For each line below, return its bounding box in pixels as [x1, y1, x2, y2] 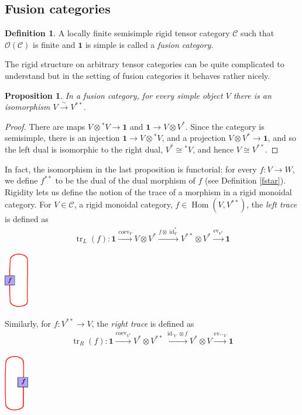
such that [241, 27, 274, 39]
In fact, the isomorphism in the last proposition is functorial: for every [5, 162, 257, 175]
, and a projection [162, 132, 226, 144]
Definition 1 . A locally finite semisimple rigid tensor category [5, 27, 230, 39]
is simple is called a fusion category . [85, 38, 214, 50]
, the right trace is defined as [91, 317, 194, 329]
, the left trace [246, 198, 297, 210]
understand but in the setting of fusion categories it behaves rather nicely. [5, 69, 270, 81]
